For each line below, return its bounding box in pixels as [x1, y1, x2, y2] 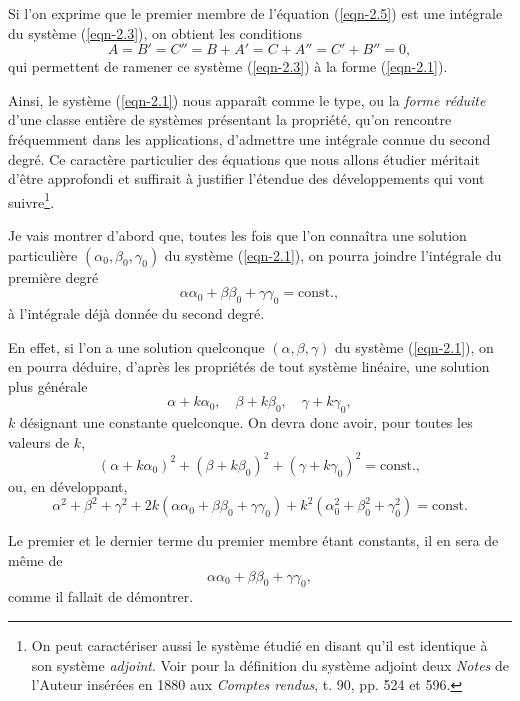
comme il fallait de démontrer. [8, 586, 194, 607]
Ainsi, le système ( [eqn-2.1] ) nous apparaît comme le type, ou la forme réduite [8, 89, 486, 110]
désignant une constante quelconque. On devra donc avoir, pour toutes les [19, 412, 473, 433]
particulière [8, 244, 78, 265]
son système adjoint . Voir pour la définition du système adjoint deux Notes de [31, 654, 510, 675]
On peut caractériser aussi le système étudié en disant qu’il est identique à [31, 635, 488, 656]
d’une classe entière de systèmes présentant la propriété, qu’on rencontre [8, 109, 452, 130]
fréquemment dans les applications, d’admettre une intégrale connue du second [8, 128, 491, 149]
